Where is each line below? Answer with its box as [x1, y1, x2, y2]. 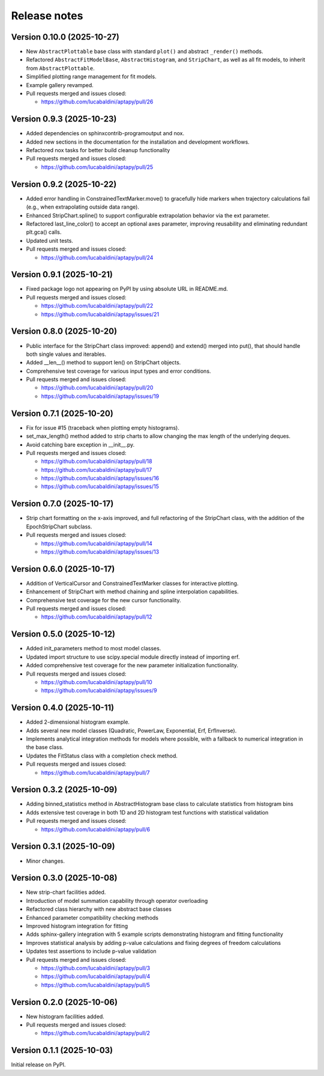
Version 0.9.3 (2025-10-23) [11, 114, 117, 124]
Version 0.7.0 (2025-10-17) [11, 499, 114, 509]
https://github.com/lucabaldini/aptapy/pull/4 [41, 973, 151, 980]
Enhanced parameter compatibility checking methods [26, 914, 159, 921]
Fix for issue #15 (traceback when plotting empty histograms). [26, 424, 180, 431]
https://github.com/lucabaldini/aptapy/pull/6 [41, 825, 150, 833]
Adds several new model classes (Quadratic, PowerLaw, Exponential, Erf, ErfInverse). [26, 727, 237, 734]
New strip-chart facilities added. [26, 888, 106, 896]
